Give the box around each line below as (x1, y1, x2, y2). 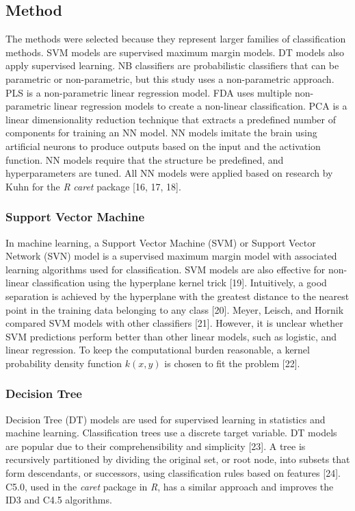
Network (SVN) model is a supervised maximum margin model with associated (5, 249, 337, 263)
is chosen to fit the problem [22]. (164, 356, 300, 370)
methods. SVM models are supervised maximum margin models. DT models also (5, 45, 345, 59)
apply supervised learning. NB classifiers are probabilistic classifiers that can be (5, 58, 339, 73)
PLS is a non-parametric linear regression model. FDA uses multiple (5, 85, 292, 99)
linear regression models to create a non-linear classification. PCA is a (53, 99, 347, 113)
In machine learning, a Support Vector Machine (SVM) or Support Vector (5, 235, 316, 249)
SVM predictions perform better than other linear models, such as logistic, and (5, 329, 337, 343)
